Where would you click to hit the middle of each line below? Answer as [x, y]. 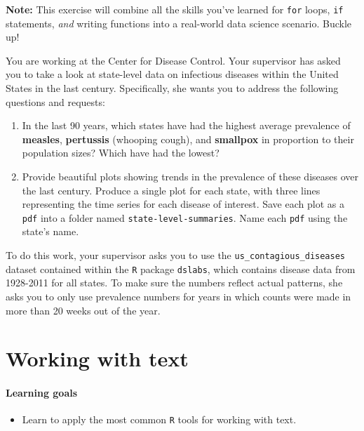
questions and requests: [55, 101]
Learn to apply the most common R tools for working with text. [159, 419]
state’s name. [50, 231]
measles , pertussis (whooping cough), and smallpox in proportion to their [188, 139]
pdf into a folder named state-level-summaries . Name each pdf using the [185, 217]
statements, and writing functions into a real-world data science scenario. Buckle [179, 23]
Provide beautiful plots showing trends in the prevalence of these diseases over [190, 176]
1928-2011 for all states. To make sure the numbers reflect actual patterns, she [174, 283]
